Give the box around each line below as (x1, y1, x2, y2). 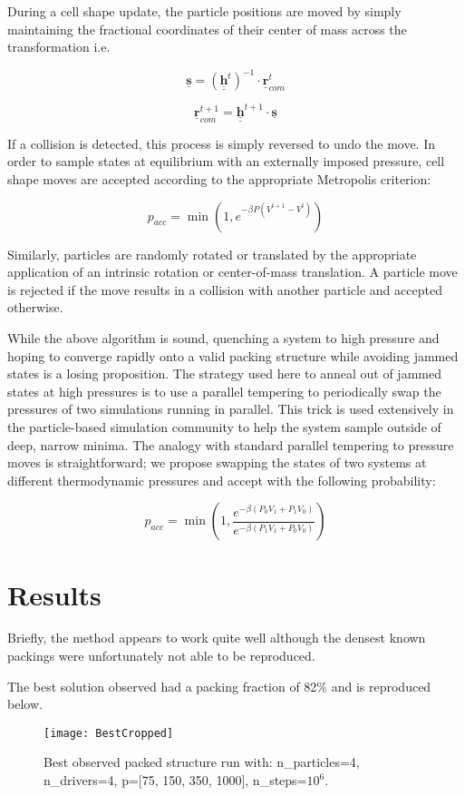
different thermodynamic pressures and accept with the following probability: (7, 470, 436, 489)
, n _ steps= (245, 771, 307, 790)
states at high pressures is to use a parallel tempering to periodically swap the (7, 381, 441, 400)
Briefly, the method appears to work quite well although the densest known (7, 628, 426, 647)
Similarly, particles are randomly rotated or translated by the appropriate (7, 244, 417, 263)
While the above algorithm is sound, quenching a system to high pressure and (7, 328, 440, 347)
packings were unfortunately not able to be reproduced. (7, 646, 315, 665)
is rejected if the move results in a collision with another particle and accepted (7, 280, 442, 299)
